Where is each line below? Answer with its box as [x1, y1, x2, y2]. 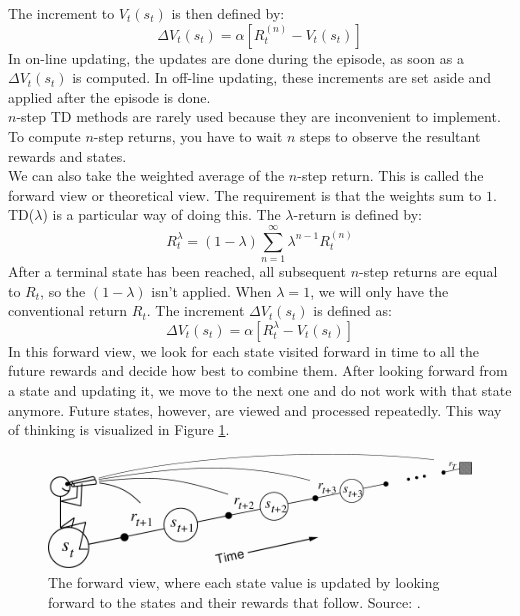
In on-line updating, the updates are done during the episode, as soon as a [8, 47, 464, 68]
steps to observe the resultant [299, 125, 481, 146]
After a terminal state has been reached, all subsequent [8, 261, 346, 282]
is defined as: [313, 300, 392, 321]
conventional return [8, 300, 128, 321]
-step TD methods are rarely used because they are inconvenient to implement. [16, 106, 501, 127]
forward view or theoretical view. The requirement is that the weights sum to [8, 184, 482, 205]
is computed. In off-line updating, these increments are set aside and [72, 67, 492, 88]
